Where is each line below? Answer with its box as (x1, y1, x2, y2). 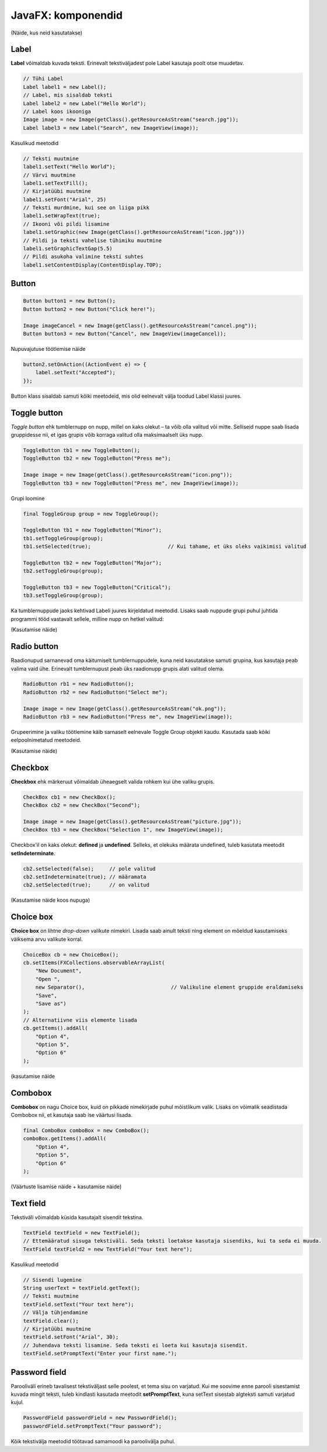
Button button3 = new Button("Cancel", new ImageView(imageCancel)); (23, 330, 227, 337)
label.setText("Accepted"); (35, 369, 116, 376)
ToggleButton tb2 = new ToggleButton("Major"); (23, 559, 162, 566)
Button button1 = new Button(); (23, 298, 116, 304)
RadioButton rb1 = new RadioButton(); (23, 681, 134, 687)
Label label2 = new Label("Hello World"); (23, 100, 147, 106)
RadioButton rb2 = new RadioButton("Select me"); (23, 689, 168, 695)
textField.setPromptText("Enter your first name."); (23, 1350, 178, 1357)
